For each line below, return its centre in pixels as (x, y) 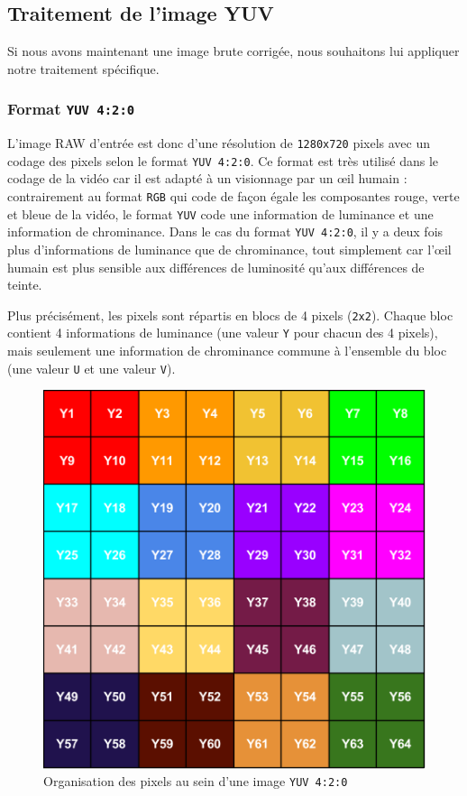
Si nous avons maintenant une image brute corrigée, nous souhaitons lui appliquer (233, 51)
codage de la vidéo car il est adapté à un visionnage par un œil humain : (207, 178)
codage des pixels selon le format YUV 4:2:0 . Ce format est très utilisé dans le (223, 160)
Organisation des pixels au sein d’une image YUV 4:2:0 (196, 781)
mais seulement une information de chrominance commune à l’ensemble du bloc (227, 351)
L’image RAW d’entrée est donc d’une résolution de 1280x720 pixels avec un (219, 143)
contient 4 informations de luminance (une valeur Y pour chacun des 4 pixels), (223, 333)
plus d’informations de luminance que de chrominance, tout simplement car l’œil (229, 250)
